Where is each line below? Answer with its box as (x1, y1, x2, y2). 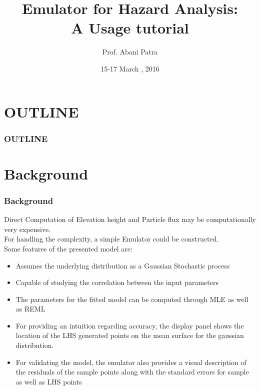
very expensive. (4, 223, 51, 234)
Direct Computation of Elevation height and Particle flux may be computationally (4, 214, 256, 224)
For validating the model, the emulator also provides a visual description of (15, 356, 246, 367)
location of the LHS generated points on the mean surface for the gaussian (15, 330, 244, 340)
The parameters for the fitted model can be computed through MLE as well (15, 293, 248, 304)
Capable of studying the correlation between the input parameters (15, 277, 218, 287)
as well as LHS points (15, 376, 82, 386)
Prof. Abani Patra (102, 46, 158, 57)
